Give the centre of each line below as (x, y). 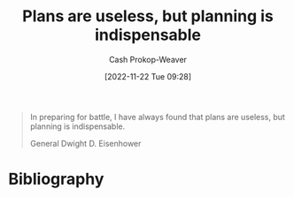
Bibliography (56, 179)
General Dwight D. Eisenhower (85, 143)
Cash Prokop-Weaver (148, 59)
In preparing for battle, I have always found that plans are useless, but (157, 117)
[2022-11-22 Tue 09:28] (148, 76)
